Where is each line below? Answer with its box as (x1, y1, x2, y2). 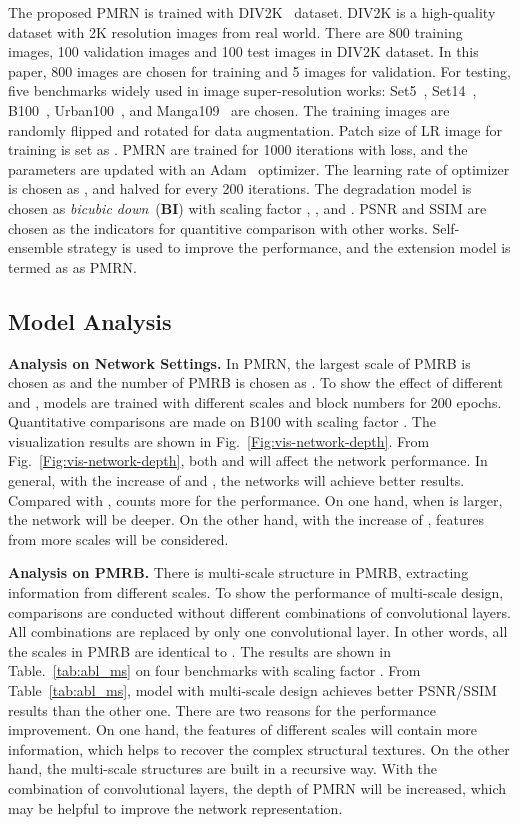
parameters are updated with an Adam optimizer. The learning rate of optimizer (8, 158, 510, 179)
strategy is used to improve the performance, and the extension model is (67, 237, 511, 258)
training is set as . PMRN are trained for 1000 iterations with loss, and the (8, 139, 468, 160)
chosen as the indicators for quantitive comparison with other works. (8, 217, 428, 238)
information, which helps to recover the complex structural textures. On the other (8, 738, 510, 759)
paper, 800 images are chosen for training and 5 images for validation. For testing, (8, 60, 511, 81)
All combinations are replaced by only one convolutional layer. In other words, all (8, 621, 508, 642)
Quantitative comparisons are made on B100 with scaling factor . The (8, 411, 436, 432)
